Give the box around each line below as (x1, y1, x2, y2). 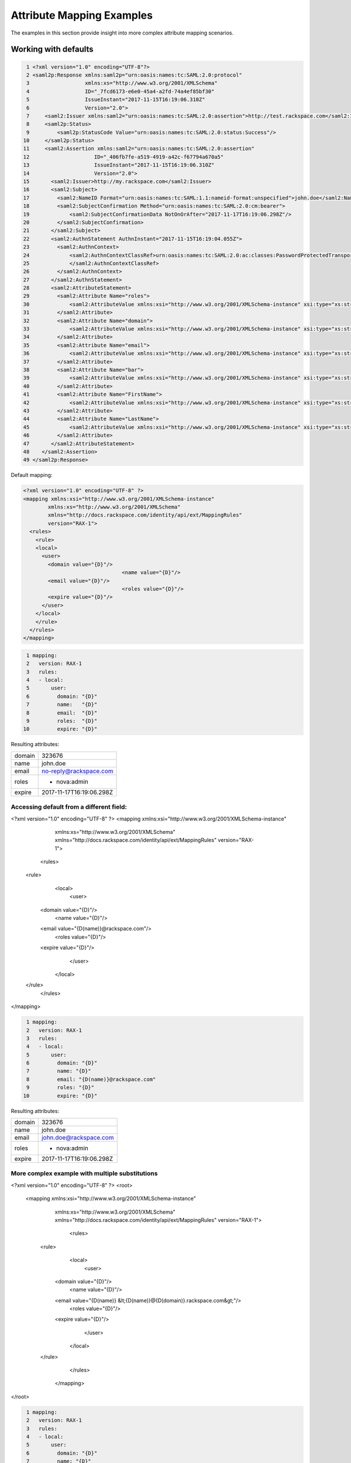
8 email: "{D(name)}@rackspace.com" (26, 1076, 156, 1083)
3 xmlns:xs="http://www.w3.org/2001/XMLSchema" (26, 80, 218, 87)
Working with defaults (11, 44, 94, 54)
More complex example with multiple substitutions (11, 1169, 158, 1177)
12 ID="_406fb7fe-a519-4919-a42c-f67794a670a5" (23, 153, 224, 160)
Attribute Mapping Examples (11, 9, 153, 22)
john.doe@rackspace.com (41, 1134, 114, 1142)
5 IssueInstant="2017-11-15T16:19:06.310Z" (26, 97, 205, 103)
